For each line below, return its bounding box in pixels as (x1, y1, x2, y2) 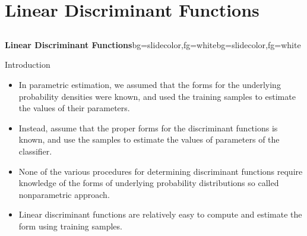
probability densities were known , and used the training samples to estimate (18, 90, 296, 102)
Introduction (5, 58, 50, 71)
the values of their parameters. (18, 102, 130, 114)
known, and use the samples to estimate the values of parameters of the (18, 133, 280, 146)
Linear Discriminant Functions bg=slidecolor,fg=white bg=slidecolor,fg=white (5, 38, 301, 51)
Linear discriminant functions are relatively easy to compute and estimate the (18, 208, 302, 221)
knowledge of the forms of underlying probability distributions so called (18, 177, 279, 189)
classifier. (18, 144, 52, 157)
